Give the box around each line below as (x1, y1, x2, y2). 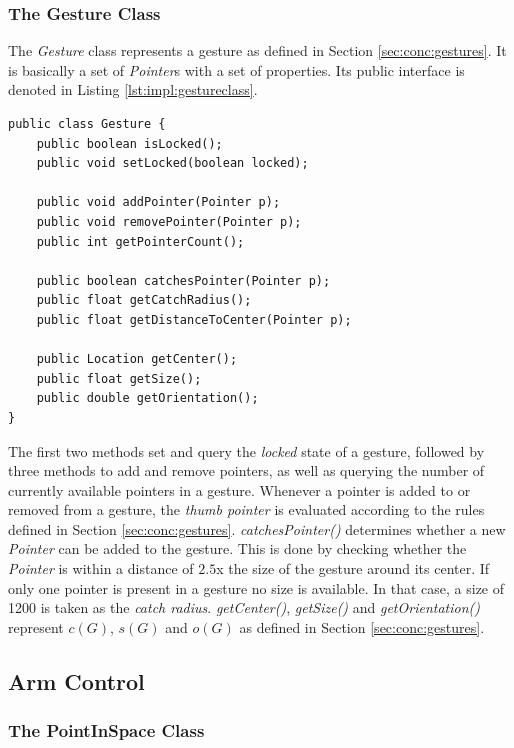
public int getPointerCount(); (36, 234, 245, 249)
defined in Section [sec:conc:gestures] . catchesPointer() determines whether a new (8, 518, 506, 539)
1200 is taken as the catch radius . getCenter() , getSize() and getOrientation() (8, 597, 480, 618)
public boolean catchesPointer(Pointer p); (36, 273, 331, 288)
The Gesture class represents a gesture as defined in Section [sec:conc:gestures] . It (8, 40, 507, 61)
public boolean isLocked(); (36, 136, 223, 151)
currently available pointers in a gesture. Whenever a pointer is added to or (8, 479, 471, 500)
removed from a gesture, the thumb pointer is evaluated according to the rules (8, 499, 485, 520)
